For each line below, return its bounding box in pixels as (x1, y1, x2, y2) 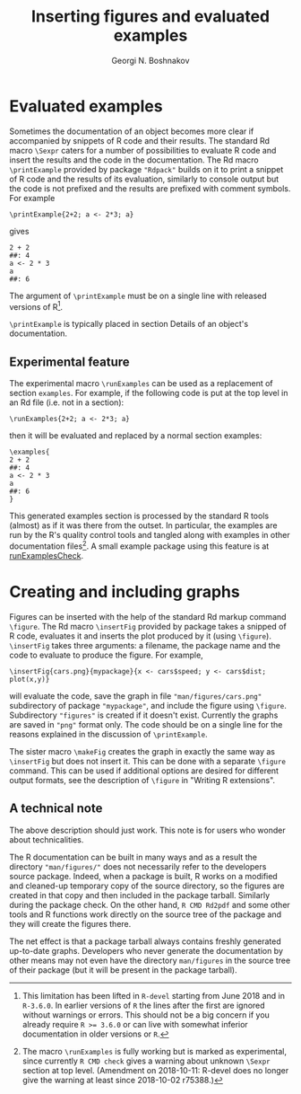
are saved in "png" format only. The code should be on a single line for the (9, 719, 283, 729)
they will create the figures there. (9, 918, 132, 929)
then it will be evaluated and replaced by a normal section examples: (9, 430, 262, 441)
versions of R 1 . (9, 299, 64, 312)
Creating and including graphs (9, 582, 240, 602)
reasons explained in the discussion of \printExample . (9, 728, 208, 739)
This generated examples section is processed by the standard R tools (9, 510, 270, 522)
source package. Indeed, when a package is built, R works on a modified (9, 870, 278, 881)
